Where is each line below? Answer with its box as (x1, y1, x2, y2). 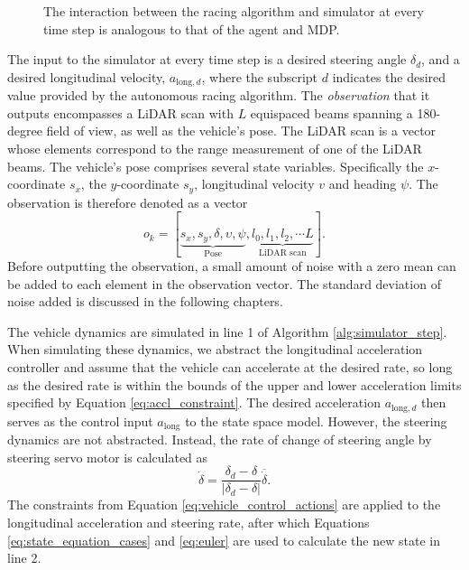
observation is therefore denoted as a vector (7, 192, 248, 211)
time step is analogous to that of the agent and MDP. (43, 19, 340, 38)
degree (7, 121, 42, 140)
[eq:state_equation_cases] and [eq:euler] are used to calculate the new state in (7, 530, 440, 549)
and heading (328, 174, 397, 193)
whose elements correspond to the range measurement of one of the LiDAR (7, 139, 422, 158)
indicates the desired (332, 67, 446, 86)
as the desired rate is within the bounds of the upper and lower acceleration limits (7, 375, 462, 394)
